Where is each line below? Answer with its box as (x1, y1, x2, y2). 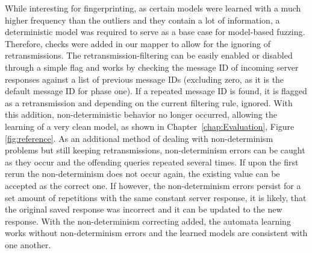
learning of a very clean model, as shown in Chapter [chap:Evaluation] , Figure (5, 120, 295, 132)
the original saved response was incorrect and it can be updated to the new (5, 203, 282, 216)
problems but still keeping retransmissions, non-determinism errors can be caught (5, 144, 305, 156)
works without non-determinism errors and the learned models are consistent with (5, 226, 308, 239)
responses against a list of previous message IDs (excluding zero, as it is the (5, 72, 284, 85)
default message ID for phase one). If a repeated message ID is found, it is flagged (5, 85, 307, 97)
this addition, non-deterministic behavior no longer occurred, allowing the (5, 108, 277, 121)
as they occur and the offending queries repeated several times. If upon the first (5, 155, 299, 168)
